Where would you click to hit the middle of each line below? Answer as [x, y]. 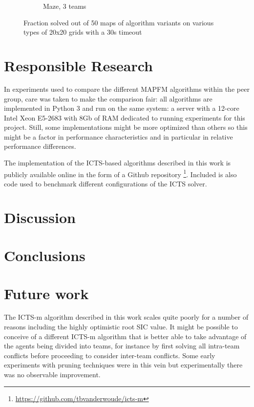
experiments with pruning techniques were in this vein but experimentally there [123, 365]
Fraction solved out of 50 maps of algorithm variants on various [119, 22]
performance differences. [40, 146]
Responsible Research [78, 65]
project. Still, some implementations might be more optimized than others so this [126, 127]
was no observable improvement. [52, 374]
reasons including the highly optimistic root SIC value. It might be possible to [121, 326]
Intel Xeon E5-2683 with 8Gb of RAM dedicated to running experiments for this [125, 117]
